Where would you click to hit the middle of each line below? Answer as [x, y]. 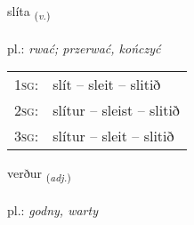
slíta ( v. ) [29, 12]
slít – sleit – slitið [107, 84]
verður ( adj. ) [39, 174]
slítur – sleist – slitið [116, 110]
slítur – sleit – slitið [113, 136]
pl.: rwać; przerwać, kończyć [84, 48]
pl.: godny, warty [53, 210]
